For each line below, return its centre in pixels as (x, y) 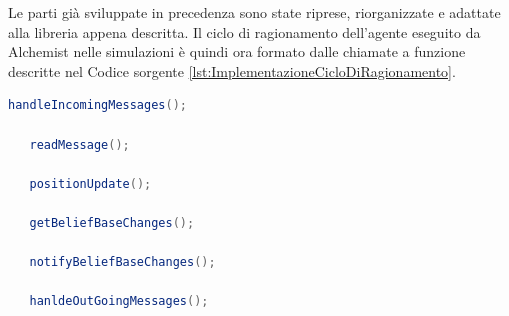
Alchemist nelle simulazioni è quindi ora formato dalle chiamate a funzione (237, 51)
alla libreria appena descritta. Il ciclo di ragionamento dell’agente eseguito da (244, 31)
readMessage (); (79, 144)
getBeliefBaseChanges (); (112, 222)
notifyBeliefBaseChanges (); (122, 262)
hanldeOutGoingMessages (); (119, 301)
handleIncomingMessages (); (97, 105)
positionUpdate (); (90, 183)
